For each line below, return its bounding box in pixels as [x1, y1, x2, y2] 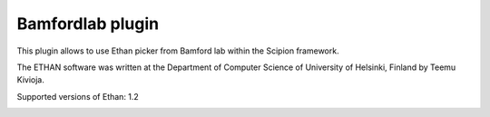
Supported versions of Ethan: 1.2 [16, 91, 140, 102]
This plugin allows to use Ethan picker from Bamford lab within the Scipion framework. [16, 45, 339, 56]
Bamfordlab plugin [16, 14, 159, 34]
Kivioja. [16, 74, 44, 85]
